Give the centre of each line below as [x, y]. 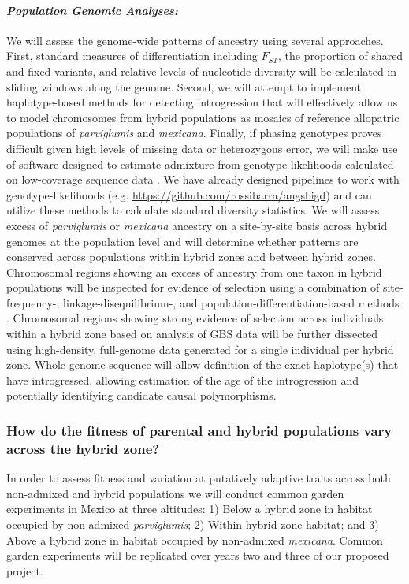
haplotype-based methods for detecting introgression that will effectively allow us [202, 102]
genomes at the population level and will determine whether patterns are [182, 241]
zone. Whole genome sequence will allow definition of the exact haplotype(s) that [203, 365]
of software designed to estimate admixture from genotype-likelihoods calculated [200, 164]
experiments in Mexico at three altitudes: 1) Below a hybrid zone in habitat [190, 509]
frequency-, [33, 302]
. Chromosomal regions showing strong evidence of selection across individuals [195, 318]
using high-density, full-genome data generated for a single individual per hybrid [200, 349]
